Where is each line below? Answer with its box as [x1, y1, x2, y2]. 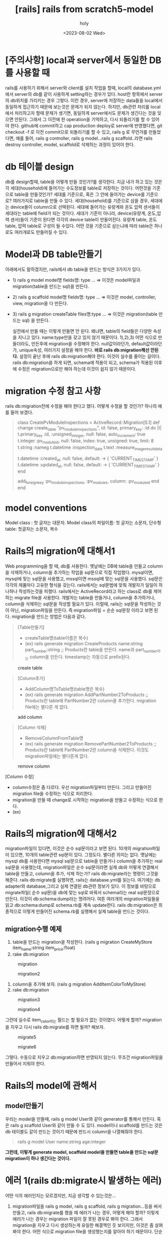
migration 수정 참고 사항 [5, 385, 101, 397]
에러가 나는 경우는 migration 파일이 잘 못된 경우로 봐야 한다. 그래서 [12, 1216, 143, 1222]
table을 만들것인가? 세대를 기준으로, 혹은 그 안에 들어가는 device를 [14, 191, 145, 197]
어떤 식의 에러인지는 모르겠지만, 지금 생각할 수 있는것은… [5, 1192, 116, 1198]
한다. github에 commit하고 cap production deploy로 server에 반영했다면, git [10, 122, 162, 129]
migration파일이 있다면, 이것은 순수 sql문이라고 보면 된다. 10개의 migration [5, 845, 152, 851]
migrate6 [18, 1043, 37, 1049]
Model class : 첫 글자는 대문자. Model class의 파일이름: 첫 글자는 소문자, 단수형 [5, 520, 161, 526]
